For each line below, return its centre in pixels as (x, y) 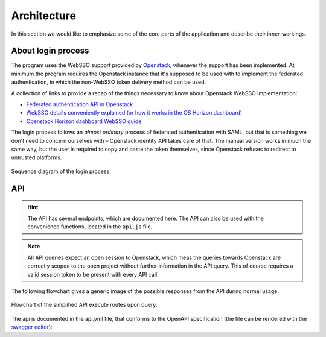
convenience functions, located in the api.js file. (90, 227)
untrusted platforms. (37, 157)
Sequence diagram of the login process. (61, 171)
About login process (50, 51)
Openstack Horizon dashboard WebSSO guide (84, 121)
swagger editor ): (32, 327)
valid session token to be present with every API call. (93, 274)
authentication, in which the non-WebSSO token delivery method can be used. (109, 82)
